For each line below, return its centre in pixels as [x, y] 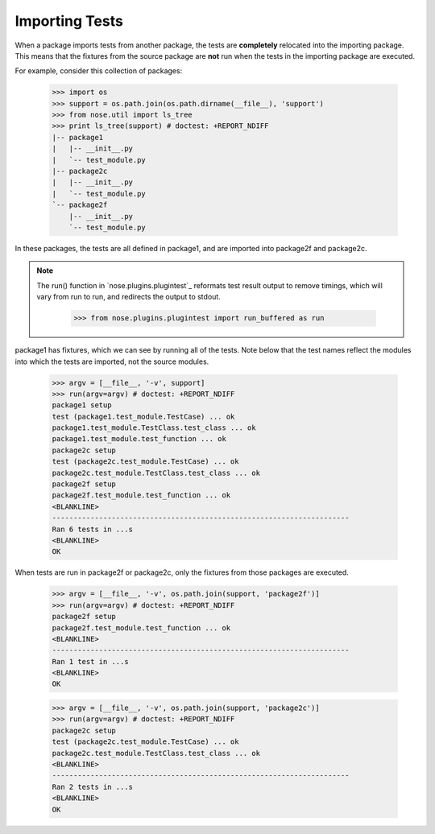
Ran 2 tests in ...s [92, 787]
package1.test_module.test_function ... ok [139, 439]
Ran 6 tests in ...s [92, 529]
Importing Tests [69, 21]
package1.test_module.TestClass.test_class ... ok [154, 428]
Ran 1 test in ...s [90, 661]
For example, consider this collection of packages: [99, 71]
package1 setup [82, 405]
